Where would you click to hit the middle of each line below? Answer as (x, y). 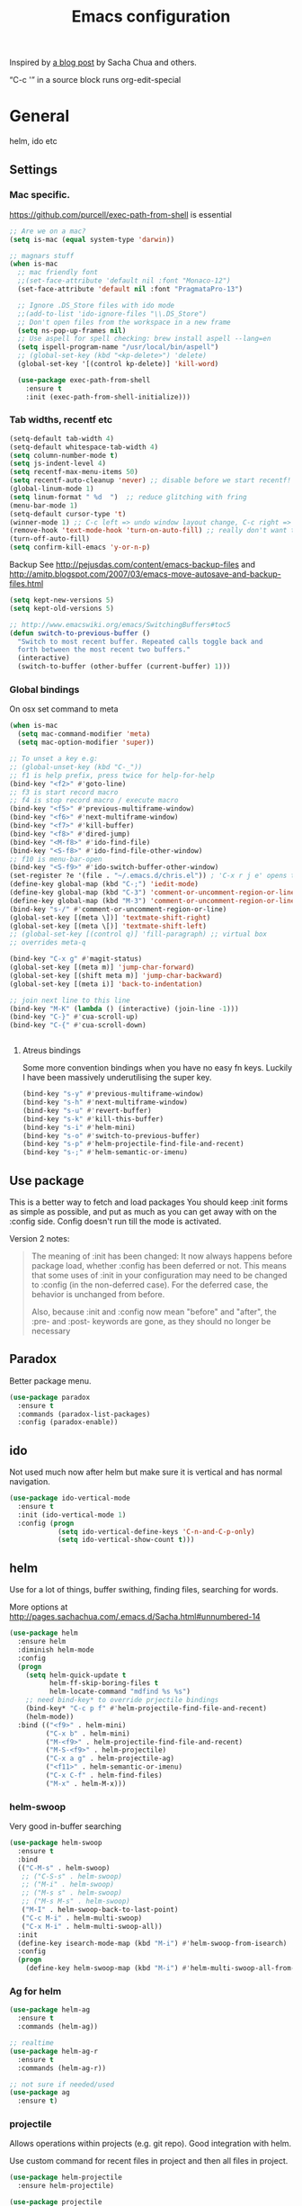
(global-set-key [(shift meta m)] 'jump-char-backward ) (116, 975)
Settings (34, 170)
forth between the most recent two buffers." (104, 650)
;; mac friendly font (58, 273)
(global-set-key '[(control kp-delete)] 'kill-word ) (118, 364)
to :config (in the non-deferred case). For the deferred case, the (150, 1285)
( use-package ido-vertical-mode (70, 1498)
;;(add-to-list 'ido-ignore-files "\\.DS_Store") (112, 314)
